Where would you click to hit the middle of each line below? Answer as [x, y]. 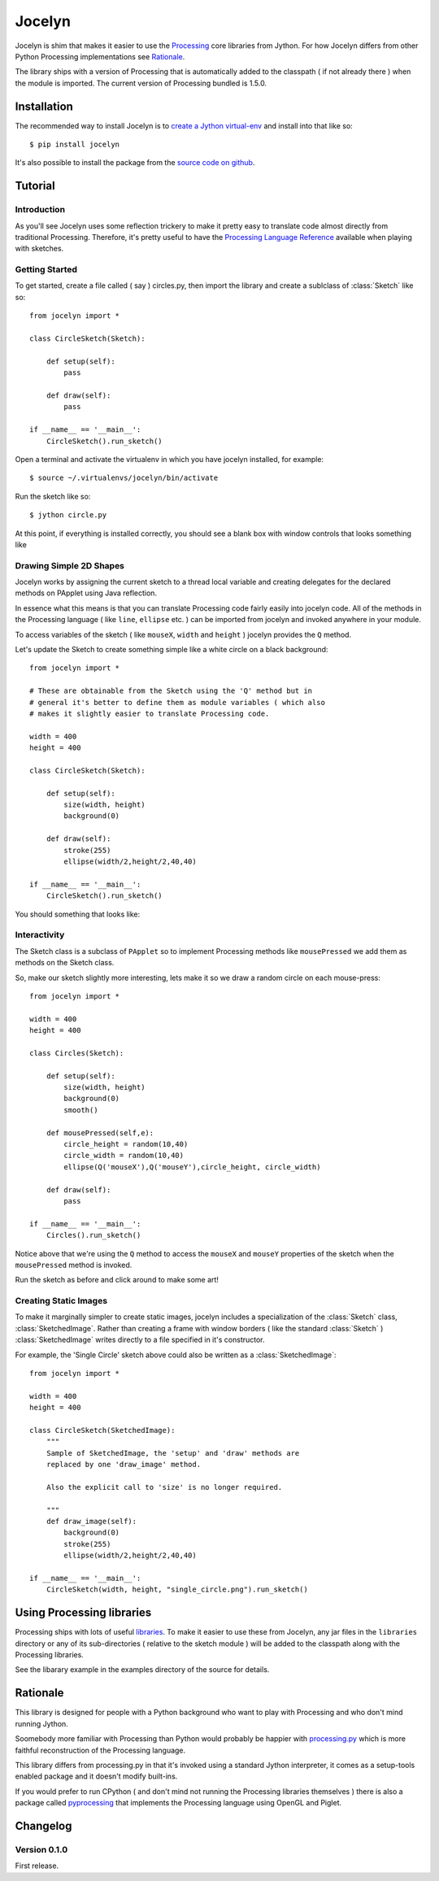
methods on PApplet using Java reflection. [86, 593]
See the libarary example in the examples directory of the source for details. [142, 1670]
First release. [37, 1866]
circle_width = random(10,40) [124, 1156]
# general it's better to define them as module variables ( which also [177, 702]
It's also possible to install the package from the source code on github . [135, 163]
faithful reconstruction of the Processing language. [100, 1750]
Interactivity [40, 935]
